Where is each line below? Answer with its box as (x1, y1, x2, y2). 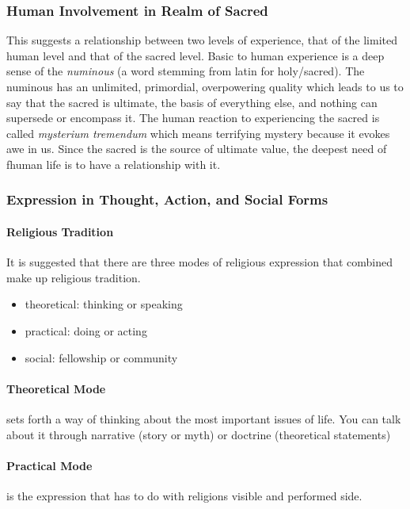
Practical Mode (6, 457, 93, 473)
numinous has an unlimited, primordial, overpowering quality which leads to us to (6, 78, 404, 94)
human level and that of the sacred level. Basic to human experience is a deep (6, 47, 385, 63)
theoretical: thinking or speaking (25, 296, 183, 312)
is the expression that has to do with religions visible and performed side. (6, 487, 363, 503)
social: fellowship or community (25, 349, 178, 365)
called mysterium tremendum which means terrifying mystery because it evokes (6, 124, 390, 141)
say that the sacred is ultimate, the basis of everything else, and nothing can (6, 94, 378, 110)
